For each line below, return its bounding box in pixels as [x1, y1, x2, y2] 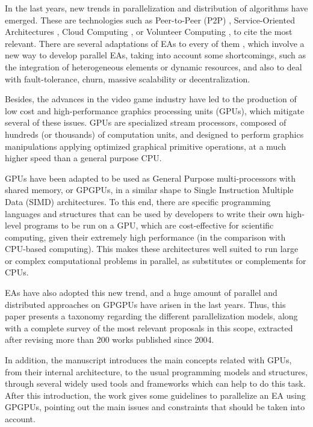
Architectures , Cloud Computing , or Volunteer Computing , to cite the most [5, 25, 293, 38]
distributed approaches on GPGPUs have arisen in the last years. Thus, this [5, 298, 286, 310]
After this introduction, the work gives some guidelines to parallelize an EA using [5, 389, 306, 401]
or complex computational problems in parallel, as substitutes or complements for [5, 254, 306, 266]
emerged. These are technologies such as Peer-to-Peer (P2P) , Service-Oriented [5, 13, 295, 26]
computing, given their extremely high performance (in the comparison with [5, 230, 286, 243]
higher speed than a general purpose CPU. [5, 152, 162, 164]
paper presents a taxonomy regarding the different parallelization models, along [5, 310, 298, 322]
